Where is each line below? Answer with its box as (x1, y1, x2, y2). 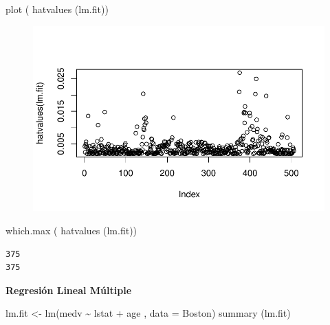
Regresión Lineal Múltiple (5, 282, 132, 297)
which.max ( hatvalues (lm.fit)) (5, 223, 137, 237)
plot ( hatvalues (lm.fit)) (5, 2, 109, 16)
